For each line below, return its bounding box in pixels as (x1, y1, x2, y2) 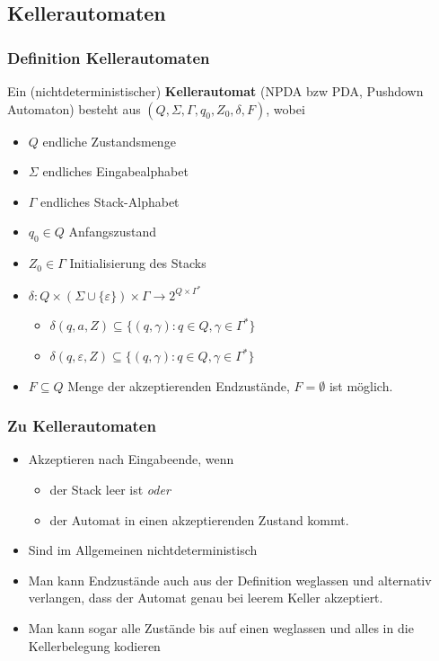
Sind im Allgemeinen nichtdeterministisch (28, 540, 258, 559)
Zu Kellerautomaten (7, 415, 156, 437)
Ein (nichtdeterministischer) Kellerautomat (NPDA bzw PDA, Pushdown (7, 82, 424, 100)
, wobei (266, 99, 305, 118)
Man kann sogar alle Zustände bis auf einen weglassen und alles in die (28, 618, 414, 637)
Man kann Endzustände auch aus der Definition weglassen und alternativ (28, 570, 432, 589)
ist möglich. (329, 376, 393, 395)
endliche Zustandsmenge (42, 131, 176, 150)
